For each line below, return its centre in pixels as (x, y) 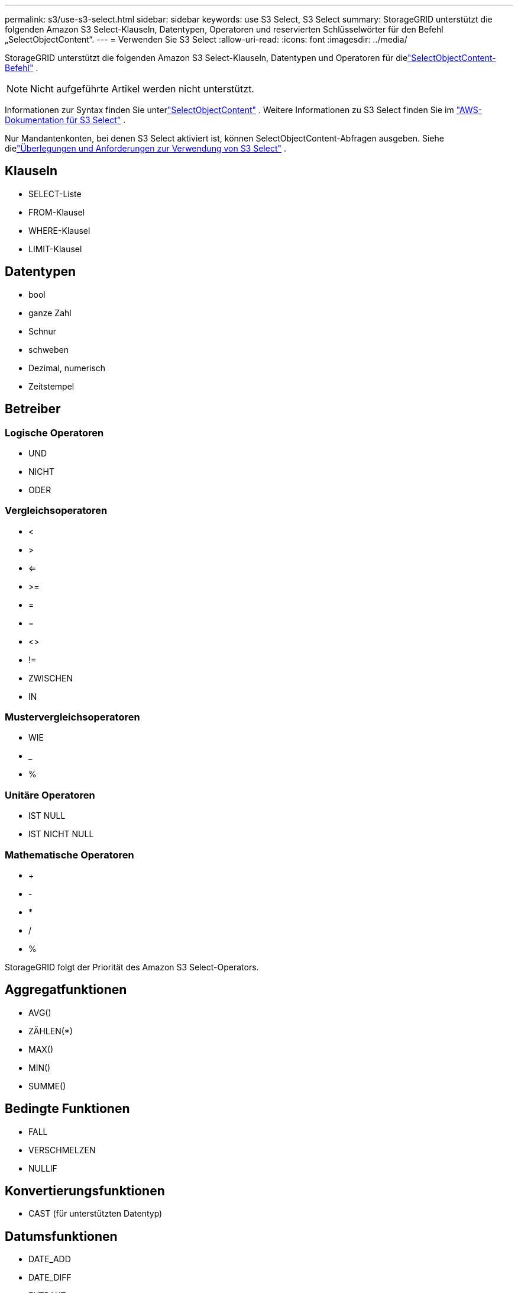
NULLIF (43, 1168)
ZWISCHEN (51, 678)
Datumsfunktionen (61, 1236)
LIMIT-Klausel (55, 249)
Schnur (43, 331)
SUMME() (47, 1086)
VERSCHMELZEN (62, 1150)
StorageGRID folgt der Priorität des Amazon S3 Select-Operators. (132, 967)
